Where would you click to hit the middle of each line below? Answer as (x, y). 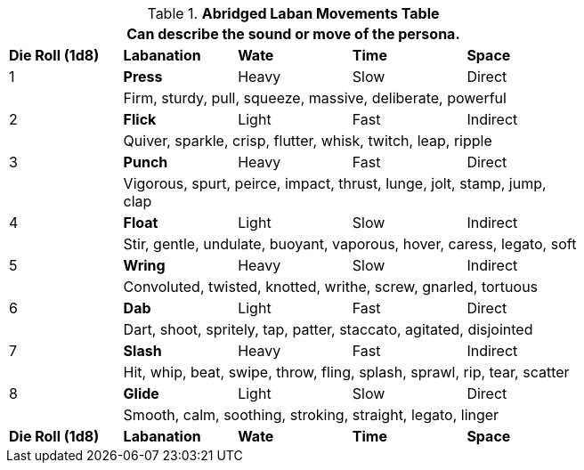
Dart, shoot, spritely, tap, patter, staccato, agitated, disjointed (328, 329)
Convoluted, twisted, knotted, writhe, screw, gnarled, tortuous (331, 287)
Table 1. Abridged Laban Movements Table (293, 13)
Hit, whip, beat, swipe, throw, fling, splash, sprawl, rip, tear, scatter (346, 372)
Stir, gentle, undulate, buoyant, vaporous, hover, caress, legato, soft (350, 244)
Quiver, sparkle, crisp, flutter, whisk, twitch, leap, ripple (308, 141)
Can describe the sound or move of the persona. (293, 34)
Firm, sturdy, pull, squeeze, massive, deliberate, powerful (315, 98)
